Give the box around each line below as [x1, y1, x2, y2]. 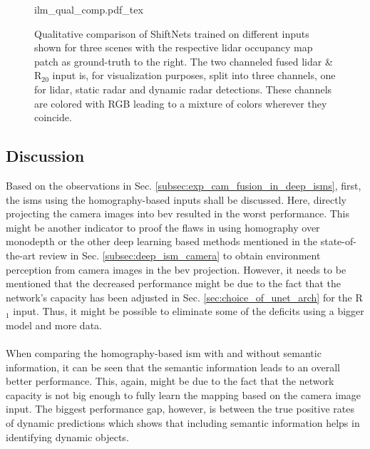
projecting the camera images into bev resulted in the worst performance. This [6, 206, 349, 221]
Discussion [6, 145, 85, 167]
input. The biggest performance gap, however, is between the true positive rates [6, 401, 354, 416]
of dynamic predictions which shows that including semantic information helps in [6, 416, 360, 430]
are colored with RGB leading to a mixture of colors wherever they [34, 96, 327, 110]
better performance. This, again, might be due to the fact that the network [6, 373, 334, 388]
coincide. [34, 110, 72, 125]
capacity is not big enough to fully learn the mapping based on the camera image [6, 387, 361, 402]
